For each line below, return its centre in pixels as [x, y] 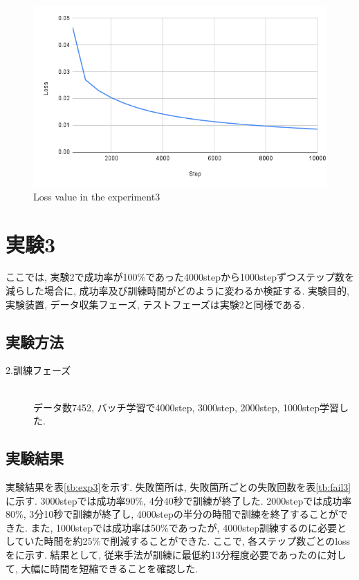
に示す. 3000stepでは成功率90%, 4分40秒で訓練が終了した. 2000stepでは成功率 [179, 500]
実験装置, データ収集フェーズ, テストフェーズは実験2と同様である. [155, 304]
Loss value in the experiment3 [97, 196]
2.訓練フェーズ [38, 370]
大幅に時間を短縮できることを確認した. [110, 568]
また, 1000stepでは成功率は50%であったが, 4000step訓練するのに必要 [184, 527]
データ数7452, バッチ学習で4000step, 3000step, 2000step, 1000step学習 [186, 407]
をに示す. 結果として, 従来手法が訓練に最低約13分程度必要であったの [162, 555]
